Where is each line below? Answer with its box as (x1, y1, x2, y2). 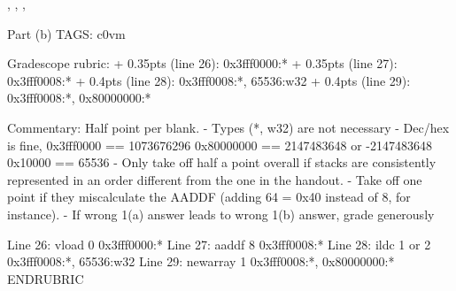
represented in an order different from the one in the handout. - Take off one (7, 170, 422, 188)
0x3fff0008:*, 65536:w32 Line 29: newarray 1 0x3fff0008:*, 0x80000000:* (7, 252, 395, 271)
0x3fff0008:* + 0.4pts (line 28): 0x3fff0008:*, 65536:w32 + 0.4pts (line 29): (7, 71, 411, 89)
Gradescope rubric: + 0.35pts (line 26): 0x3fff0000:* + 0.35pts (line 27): (7, 54, 398, 73)
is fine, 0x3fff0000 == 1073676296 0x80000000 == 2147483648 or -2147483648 (7, 135, 432, 154)
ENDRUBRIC (7, 269, 84, 287)
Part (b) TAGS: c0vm (7, 24, 126, 42)
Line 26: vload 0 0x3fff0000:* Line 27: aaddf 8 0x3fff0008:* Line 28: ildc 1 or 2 (7, 234, 431, 253)
